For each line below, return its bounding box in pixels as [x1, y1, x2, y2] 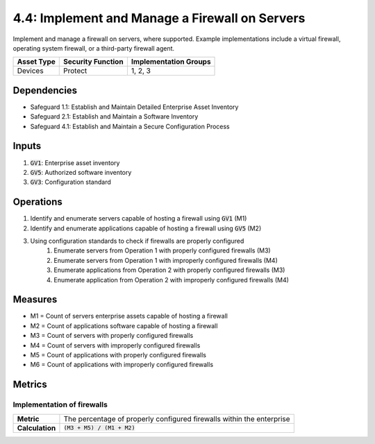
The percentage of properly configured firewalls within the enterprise [63, 413, 291, 423]
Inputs [12, 140, 42, 152]
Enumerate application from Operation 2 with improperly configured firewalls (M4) [53, 275, 290, 284]
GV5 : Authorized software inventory [30, 168, 132, 176]
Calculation [17, 423, 56, 433]
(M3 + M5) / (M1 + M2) [63, 424, 135, 432]
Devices [17, 66, 44, 76]
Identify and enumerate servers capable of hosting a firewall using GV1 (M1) [30, 214, 247, 223]
